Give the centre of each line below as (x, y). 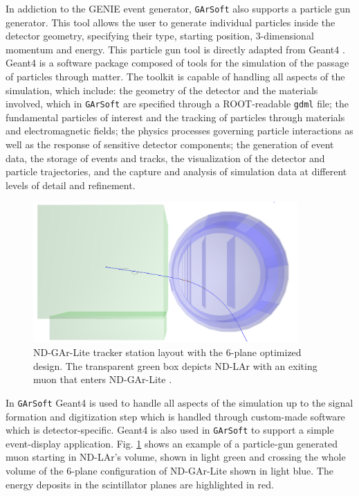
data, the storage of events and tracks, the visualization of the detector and (165, 158)
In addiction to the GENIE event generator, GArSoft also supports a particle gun (178, 8)
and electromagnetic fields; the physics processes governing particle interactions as (179, 131)
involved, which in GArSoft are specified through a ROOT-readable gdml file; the (177, 104)
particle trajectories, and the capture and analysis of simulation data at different (176, 171)
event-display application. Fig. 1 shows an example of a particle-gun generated (172, 443)
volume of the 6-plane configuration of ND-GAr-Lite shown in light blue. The (169, 470)
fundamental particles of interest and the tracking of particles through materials (175, 117)
